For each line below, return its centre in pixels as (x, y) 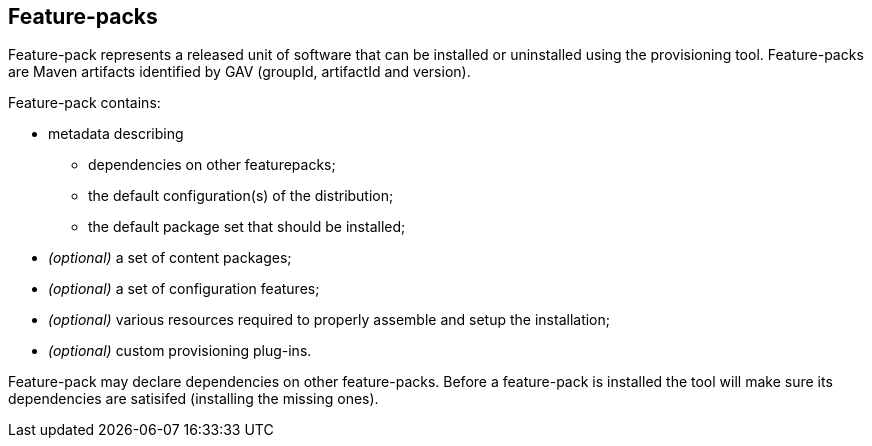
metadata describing (116, 134)
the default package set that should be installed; (247, 227)
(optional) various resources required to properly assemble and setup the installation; (329, 320)
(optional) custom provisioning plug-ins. (180, 351)
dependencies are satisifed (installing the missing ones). (193, 399)
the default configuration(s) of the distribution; (241, 196)
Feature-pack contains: (84, 103)
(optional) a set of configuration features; (184, 289)
